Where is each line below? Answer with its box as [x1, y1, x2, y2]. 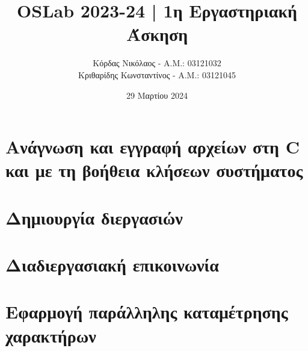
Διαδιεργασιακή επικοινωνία [5, 252, 219, 277]
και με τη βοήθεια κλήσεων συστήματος [5, 158, 303, 182]
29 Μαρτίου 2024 [126, 89, 188, 101]
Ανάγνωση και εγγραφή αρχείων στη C [5, 134, 300, 159]
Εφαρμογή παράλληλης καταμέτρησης [5, 299, 288, 324]
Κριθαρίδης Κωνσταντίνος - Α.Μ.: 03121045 [78, 68, 236, 81]
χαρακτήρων [5, 323, 96, 347]
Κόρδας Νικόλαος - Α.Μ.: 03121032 [93, 57, 221, 69]
